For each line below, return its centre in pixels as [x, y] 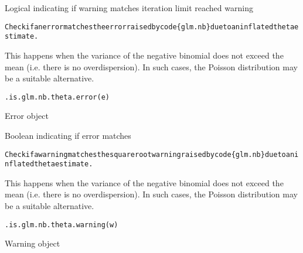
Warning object [33, 243]
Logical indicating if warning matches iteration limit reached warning [129, 8]
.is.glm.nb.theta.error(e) [57, 97]
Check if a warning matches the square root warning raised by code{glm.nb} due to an [150, 154]
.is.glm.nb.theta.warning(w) [62, 225]
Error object [27, 116]
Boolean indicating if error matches [68, 135]
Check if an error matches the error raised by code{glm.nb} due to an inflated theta [150, 27]
